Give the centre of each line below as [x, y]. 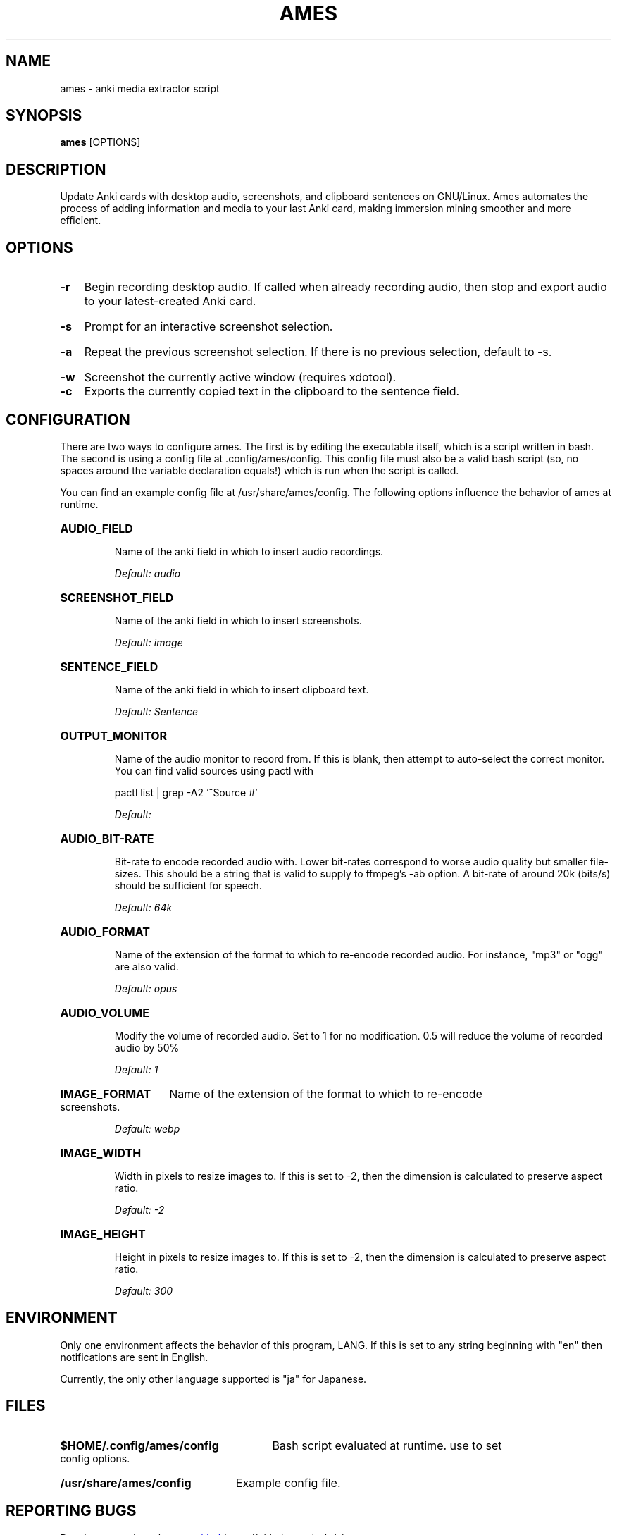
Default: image [149, 642]
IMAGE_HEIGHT [103, 1234]
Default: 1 [136, 1069]
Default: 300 [144, 1290]
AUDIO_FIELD [96, 528]
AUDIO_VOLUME [105, 1012]
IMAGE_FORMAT [106, 1093]
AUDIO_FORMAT [105, 931]
